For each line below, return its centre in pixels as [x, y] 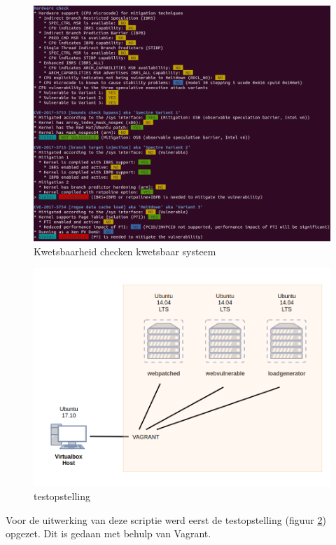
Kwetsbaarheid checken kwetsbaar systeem [125, 251]
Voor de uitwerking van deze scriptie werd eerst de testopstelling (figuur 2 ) [166, 519]
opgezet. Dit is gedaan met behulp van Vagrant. [108, 533]
